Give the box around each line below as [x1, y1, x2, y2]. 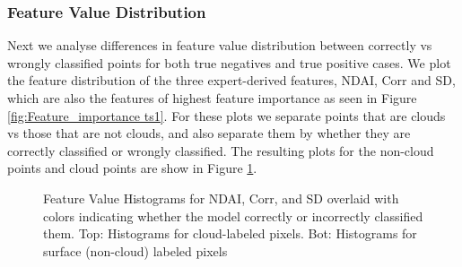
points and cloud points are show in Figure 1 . [7, 159, 257, 177]
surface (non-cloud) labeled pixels [43, 241, 228, 260]
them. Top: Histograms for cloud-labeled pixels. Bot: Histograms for [43, 224, 417, 243]
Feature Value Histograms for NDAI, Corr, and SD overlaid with [43, 188, 399, 207]
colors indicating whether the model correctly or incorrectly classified [43, 206, 423, 225]
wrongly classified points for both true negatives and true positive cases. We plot [7, 53, 451, 72]
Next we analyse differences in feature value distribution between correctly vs [7, 36, 432, 55]
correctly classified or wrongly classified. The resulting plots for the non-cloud [7, 141, 434, 159]
